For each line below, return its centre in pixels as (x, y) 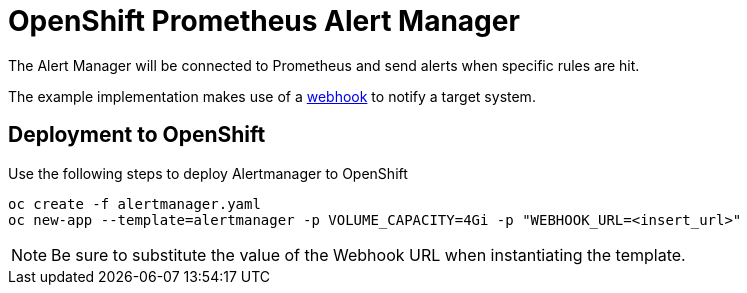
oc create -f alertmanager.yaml (134, 203)
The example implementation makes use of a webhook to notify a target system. (272, 96)
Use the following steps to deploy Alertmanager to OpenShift (208, 173)
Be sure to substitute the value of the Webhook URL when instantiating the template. (368, 254)
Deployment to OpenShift (137, 135)
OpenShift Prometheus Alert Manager (264, 21)
